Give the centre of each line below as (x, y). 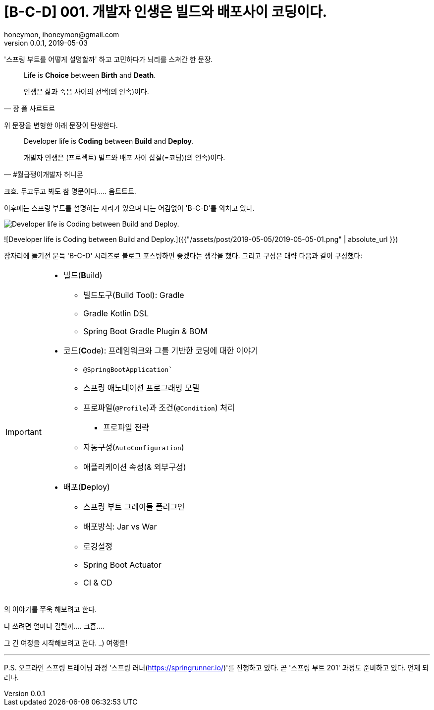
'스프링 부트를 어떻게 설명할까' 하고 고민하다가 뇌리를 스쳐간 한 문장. (108, 59)
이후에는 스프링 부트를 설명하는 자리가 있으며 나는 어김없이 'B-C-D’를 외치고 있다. (129, 208)
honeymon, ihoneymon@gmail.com (62, 34)
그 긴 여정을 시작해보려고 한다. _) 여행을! (66, 643)
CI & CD (98, 582)
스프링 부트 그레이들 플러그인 (134, 506)
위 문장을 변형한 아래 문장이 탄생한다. (61, 125)
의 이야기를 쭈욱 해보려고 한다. (51, 609)
